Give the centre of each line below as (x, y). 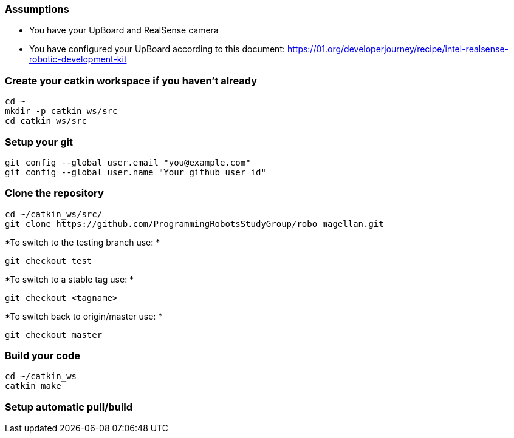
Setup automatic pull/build (69, 407)
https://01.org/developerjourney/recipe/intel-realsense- (398, 49)
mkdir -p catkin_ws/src (61, 111)
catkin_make (33, 386)
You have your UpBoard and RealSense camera (124, 30)
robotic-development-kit (78, 59)
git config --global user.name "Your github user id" (135, 172)
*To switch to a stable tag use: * (70, 279)
